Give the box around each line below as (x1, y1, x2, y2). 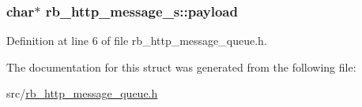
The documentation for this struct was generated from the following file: (6, 58, 356, 75)
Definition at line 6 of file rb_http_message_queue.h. (6, 32, 267, 49)
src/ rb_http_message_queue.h (6, 85, 158, 101)
